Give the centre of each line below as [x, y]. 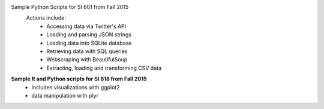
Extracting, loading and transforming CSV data [104, 68]
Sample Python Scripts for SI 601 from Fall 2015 [70, 7]
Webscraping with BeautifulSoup [87, 60]
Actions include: [46, 18]
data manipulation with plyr [65, 95]
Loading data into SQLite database [89, 43]
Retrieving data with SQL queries [87, 51]
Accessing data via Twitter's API [86, 26]
